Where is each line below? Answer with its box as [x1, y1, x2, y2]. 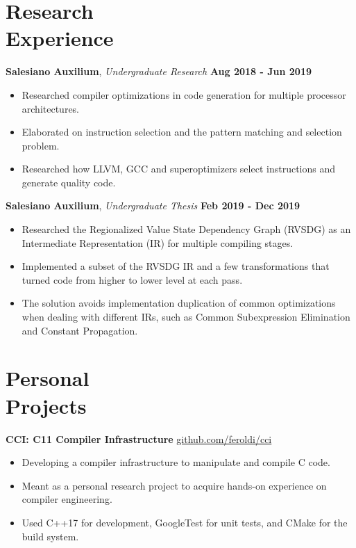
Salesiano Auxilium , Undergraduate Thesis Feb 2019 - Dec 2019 [6, 198, 300, 213]
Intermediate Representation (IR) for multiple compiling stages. [22, 235, 294, 250]
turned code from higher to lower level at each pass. [22, 272, 243, 287]
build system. [22, 529, 79, 543]
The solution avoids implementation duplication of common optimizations [22, 296, 336, 310]
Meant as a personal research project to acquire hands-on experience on [22, 478, 327, 492]
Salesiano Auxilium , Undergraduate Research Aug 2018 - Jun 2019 [6, 64, 312, 79]
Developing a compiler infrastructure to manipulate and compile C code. [22, 455, 330, 469]
